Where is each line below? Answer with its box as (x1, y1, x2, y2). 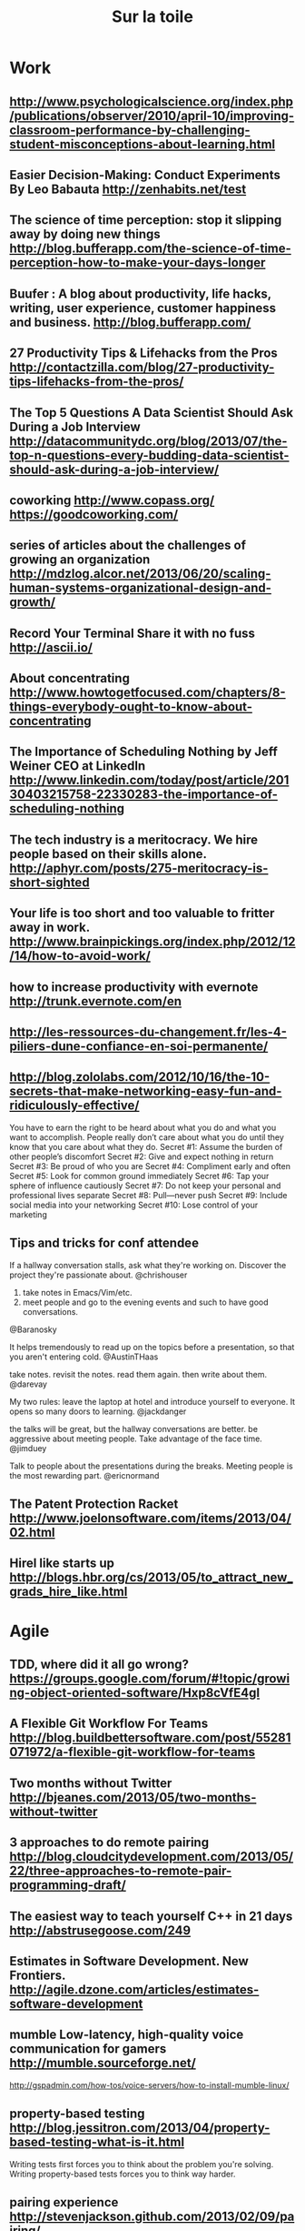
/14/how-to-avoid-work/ (9, 948, 152, 964)
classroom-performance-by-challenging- (9, 122, 251, 137)
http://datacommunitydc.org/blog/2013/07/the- (9, 433, 288, 449)
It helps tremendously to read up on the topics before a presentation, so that (9, 1341, 295, 1352)
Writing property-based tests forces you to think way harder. (9, 2168, 236, 2179)
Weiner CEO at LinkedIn (9, 758, 146, 774)
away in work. (9, 920, 91, 935)
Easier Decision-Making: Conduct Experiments (9, 167, 281, 183)
